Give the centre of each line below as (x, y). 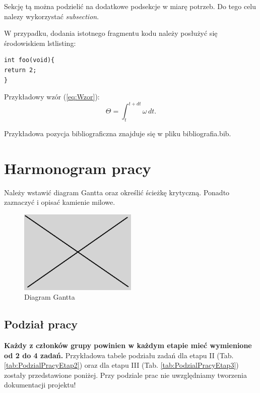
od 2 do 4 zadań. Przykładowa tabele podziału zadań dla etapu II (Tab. (119, 355)
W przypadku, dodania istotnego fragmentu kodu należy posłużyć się (111, 33)
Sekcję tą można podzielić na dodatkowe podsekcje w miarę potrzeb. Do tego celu (130, 6)
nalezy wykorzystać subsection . (52, 16)
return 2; (20, 70)
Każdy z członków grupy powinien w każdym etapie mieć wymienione (128, 345)
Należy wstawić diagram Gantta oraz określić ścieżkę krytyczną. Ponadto (117, 192)
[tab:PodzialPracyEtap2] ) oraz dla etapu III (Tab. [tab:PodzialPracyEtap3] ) (121, 365)
